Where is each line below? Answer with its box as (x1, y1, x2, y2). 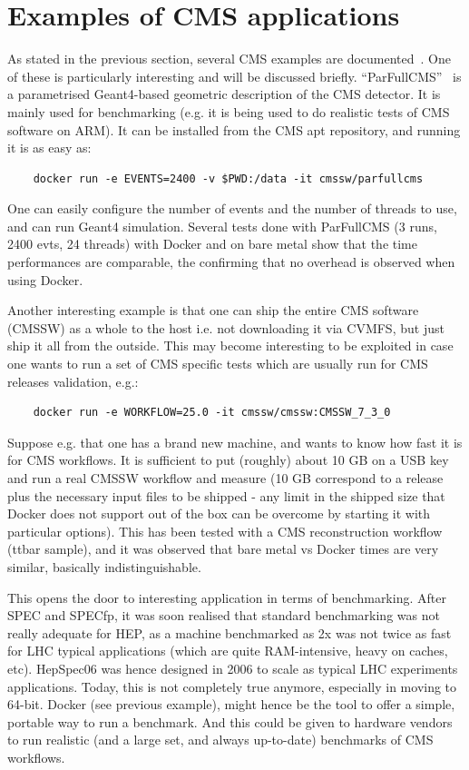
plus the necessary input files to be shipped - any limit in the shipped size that (7, 486, 445, 505)
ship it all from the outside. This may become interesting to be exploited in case (7, 336, 454, 355)
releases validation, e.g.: (7, 371, 139, 390)
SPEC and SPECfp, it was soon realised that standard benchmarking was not (7, 606, 440, 625)
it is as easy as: (7, 138, 92, 157)
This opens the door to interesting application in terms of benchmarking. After (7, 587, 446, 607)
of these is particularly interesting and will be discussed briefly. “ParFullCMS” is (7, 66, 462, 85)
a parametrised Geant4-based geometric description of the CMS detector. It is (7, 84, 441, 104)
